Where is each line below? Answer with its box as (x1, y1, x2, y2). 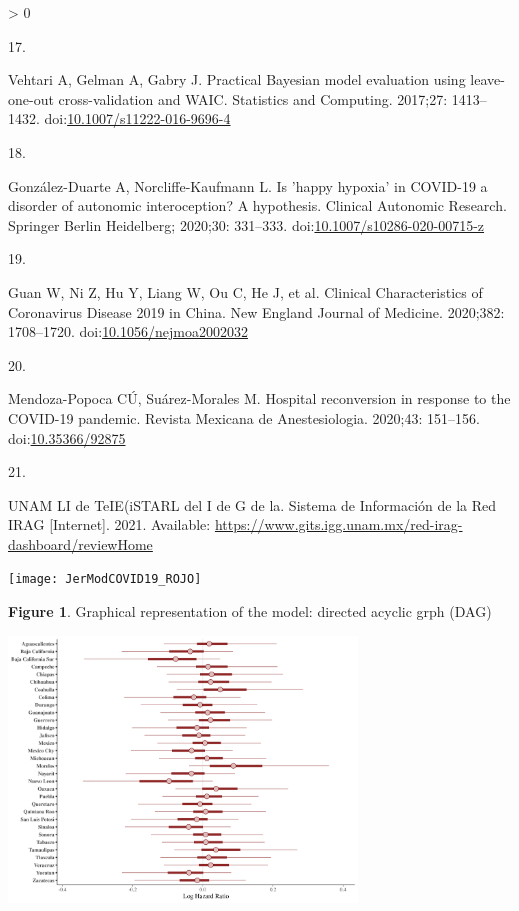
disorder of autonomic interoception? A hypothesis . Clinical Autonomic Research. (8, 195, 507, 216)
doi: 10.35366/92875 (8, 427, 126, 448)
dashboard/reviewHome (8, 533, 153, 554)
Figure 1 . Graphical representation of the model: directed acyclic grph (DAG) (8, 601, 492, 622)
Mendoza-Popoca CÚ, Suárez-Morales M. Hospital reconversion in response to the (8, 388, 511, 409)
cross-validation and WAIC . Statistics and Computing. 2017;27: (58, 88, 448, 109)
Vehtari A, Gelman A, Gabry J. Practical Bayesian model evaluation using (8, 69, 466, 90)
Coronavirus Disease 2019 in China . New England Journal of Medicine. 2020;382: (8, 301, 505, 322)
